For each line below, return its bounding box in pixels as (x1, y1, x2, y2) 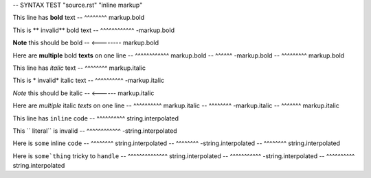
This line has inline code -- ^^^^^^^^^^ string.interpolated (12, 114, 179, 123)
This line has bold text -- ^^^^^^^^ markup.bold (12, 14, 144, 22)
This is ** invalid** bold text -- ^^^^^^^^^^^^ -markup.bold (12, 26, 175, 34)
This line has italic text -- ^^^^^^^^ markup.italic (12, 64, 146, 72)
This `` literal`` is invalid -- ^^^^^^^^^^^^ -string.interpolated (12, 127, 178, 135)
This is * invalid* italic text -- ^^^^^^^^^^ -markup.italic (12, 76, 165, 85)
